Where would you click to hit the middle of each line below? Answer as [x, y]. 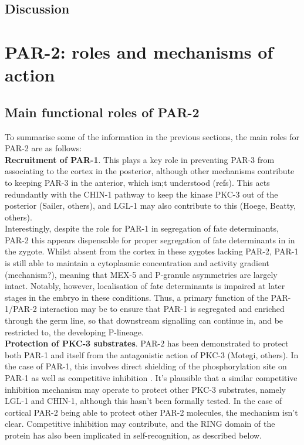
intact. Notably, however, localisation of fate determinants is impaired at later [145, 286]
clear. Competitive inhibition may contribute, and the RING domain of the [140, 424]
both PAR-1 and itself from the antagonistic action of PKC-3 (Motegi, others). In [152, 354]
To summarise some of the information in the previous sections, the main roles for [152, 136]
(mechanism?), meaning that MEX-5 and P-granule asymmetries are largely [141, 274]
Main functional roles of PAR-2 [102, 112]
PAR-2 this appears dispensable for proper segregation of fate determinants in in [150, 240]
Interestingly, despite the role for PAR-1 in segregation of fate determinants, [142, 228]
